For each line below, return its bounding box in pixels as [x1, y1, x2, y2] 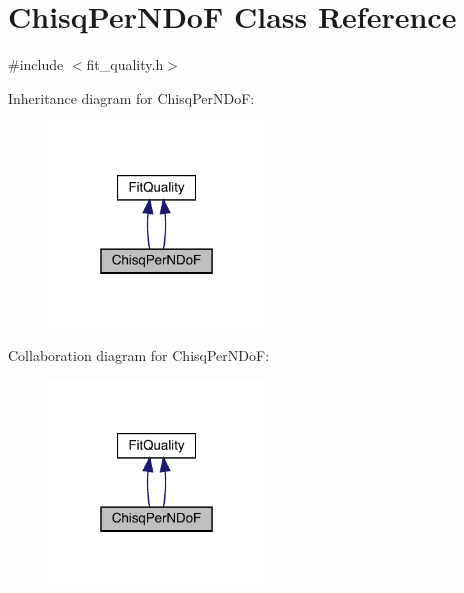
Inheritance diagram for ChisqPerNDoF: [8, 87, 255, 108]
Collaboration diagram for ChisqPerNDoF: [8, 345, 270, 366]
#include [8, 54, 64, 75]
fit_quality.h [86, 54, 164, 75]
